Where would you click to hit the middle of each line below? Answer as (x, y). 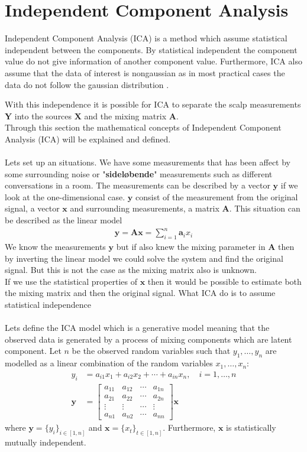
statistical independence (48, 304)
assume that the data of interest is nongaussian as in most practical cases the (145, 72)
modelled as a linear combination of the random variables (109, 363)
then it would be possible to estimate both (224, 281)
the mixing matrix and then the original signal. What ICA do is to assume (140, 293)
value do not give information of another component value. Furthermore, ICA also (153, 61)
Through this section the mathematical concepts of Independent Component (143, 127)
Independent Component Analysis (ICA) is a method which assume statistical (146, 38)
